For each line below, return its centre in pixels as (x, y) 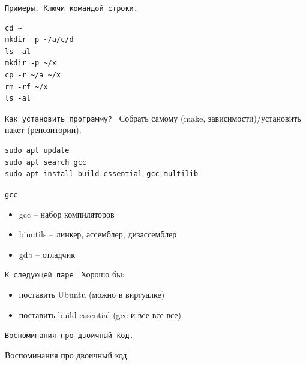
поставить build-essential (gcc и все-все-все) (100, 314)
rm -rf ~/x (26, 87)
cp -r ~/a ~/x (33, 75)
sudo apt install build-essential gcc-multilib (102, 174)
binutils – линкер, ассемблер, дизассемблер (98, 234)
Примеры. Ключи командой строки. (71, 8)
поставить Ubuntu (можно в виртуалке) (92, 294)
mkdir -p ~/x (31, 63)
